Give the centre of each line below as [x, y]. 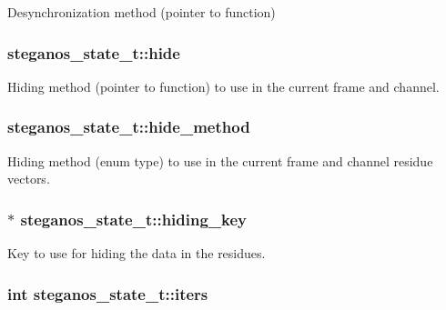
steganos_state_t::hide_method [129, 127]
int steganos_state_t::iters [108, 293]
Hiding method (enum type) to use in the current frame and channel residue [220, 160]
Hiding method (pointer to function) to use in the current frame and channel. [223, 86]
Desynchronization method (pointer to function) [142, 12]
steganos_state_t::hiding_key [134, 219]
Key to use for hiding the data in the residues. [137, 253]
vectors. [29, 179]
